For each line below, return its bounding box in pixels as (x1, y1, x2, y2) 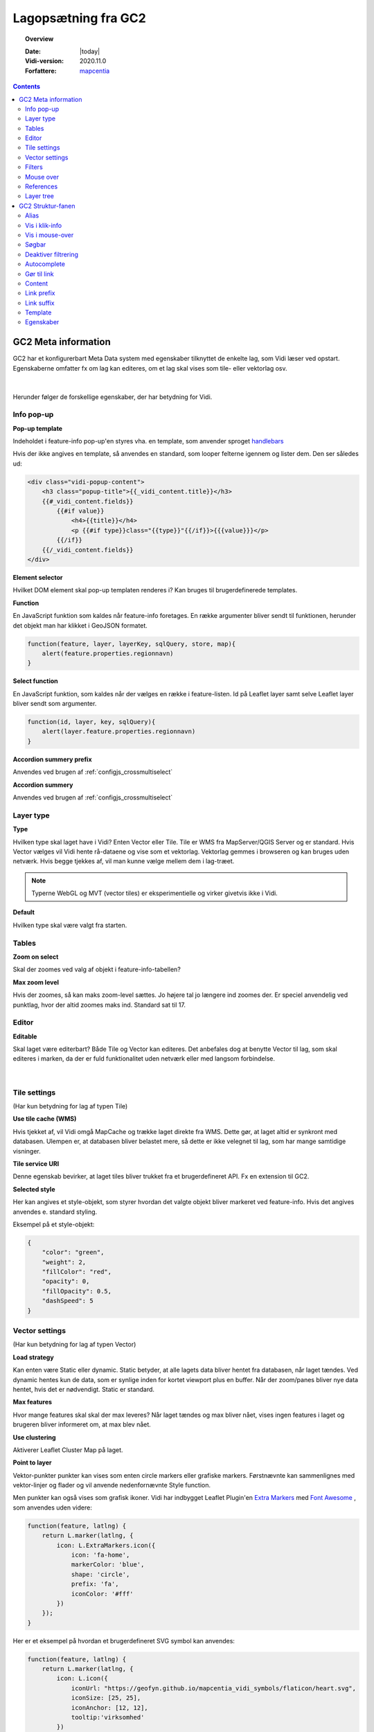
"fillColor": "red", (42, 1268, 112, 1276)
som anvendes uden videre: (12, 1503, 93, 1512)
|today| (80, 47, 100, 55)
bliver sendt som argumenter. (12, 700, 97, 708)
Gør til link (25, 269, 55, 278)
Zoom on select (12, 953, 59, 961)
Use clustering (12, 1433, 56, 1441)
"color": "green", (42, 1248, 105, 1257)
